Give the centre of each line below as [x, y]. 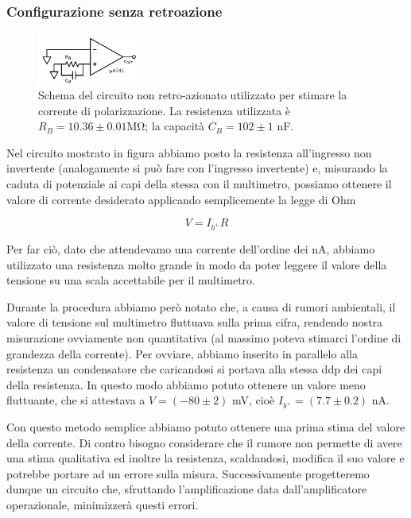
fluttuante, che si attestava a [76, 400]
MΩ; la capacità [166, 126]
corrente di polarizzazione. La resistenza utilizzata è [165, 110]
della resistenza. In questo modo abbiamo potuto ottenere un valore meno [186, 384]
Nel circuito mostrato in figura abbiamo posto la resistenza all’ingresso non [189, 152]
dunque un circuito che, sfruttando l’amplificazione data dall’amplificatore [187, 489]
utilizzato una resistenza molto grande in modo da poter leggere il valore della [197, 264]
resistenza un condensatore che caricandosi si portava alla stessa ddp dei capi [194, 369]
